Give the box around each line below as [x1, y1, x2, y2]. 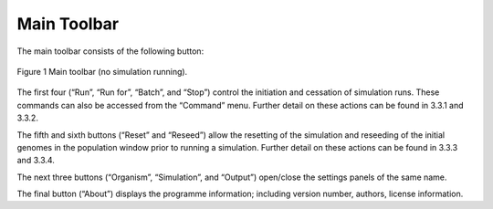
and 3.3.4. [16, 155, 55, 166]
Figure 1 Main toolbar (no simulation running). [16, 66, 188, 77]
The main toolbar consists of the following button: [16, 46, 205, 57]
